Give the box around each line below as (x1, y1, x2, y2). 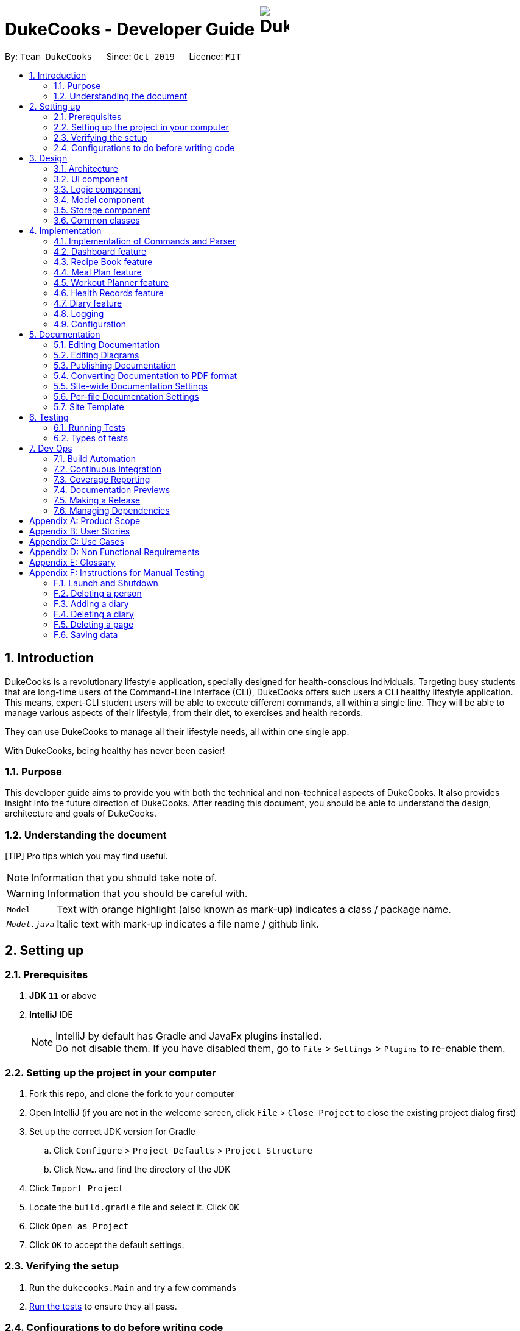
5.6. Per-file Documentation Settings (54, 391, 199, 402)
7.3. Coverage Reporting (54, 474, 150, 484)
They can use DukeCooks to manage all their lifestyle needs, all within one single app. (5, 726, 350, 737)
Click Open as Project (29, 1221, 129, 1232)
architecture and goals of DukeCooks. (5, 808, 157, 819)
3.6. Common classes (54, 215, 140, 225)
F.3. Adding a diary (54, 598, 129, 609)
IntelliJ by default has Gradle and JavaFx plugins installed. (55, 1030, 322, 1043)
